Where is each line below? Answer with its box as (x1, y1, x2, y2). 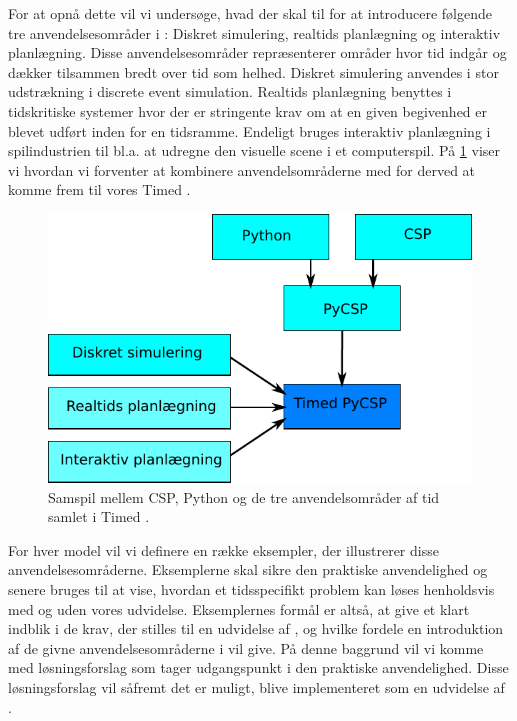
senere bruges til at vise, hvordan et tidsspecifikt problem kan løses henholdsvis (8, 579, 495, 599)
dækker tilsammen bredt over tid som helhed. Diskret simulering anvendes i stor (8, 61, 499, 82)
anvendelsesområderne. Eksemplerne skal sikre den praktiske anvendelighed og (8, 559, 488, 580)
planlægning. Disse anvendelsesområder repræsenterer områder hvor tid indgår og (8, 42, 507, 63)
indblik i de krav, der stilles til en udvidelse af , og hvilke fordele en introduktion (8, 618, 504, 639)
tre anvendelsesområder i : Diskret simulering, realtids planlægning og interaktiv (8, 22, 501, 43)
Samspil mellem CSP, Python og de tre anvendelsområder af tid (48, 486, 440, 507)
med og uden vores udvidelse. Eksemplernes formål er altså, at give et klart (8, 598, 470, 619)
